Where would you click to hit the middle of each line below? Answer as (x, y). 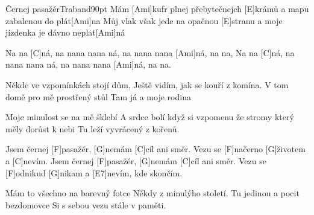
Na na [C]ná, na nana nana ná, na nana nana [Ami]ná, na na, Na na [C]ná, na (150, 52)
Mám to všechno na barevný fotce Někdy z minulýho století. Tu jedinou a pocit (152, 193)
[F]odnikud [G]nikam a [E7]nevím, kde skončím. (94, 172)
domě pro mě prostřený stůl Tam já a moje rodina (98, 96)
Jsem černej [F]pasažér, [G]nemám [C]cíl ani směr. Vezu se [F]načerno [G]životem (155, 149)
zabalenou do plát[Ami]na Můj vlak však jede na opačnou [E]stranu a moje (144, 20)
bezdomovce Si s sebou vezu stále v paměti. (86, 204)
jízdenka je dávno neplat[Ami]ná (65, 32)
